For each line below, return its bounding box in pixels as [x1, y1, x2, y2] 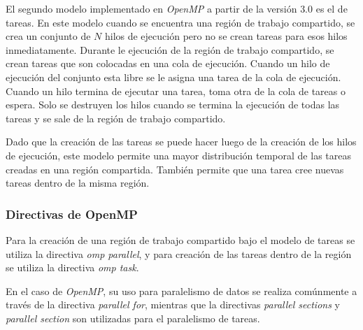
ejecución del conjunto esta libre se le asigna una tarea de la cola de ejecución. [6, 69, 341, 84]
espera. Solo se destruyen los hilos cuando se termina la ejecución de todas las [6, 97, 340, 112]
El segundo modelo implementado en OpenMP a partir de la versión [6, 1, 297, 15]
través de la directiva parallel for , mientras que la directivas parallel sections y [6, 297, 340, 312]
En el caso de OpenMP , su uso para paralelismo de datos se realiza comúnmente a [6, 283, 357, 298]
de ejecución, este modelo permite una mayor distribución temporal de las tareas [6, 148, 351, 162]
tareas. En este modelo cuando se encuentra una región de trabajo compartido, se [6, 15, 355, 29]
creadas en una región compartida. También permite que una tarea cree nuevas [6, 162, 344, 176]
